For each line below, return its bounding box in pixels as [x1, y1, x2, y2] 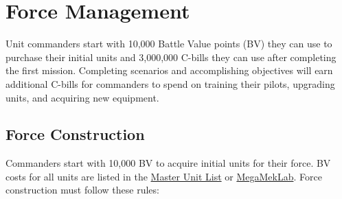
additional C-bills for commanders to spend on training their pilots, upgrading [5, 76, 335, 91]
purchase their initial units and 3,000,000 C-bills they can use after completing [5, 49, 337, 64]
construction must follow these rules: [5, 183, 159, 197]
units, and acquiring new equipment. [5, 90, 159, 104]
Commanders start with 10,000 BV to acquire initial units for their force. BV [5, 156, 331, 170]
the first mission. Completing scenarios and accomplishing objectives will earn [5, 63, 333, 78]
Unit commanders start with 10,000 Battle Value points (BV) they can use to [5, 36, 332, 51]
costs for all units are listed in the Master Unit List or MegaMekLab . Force [5, 169, 322, 183]
